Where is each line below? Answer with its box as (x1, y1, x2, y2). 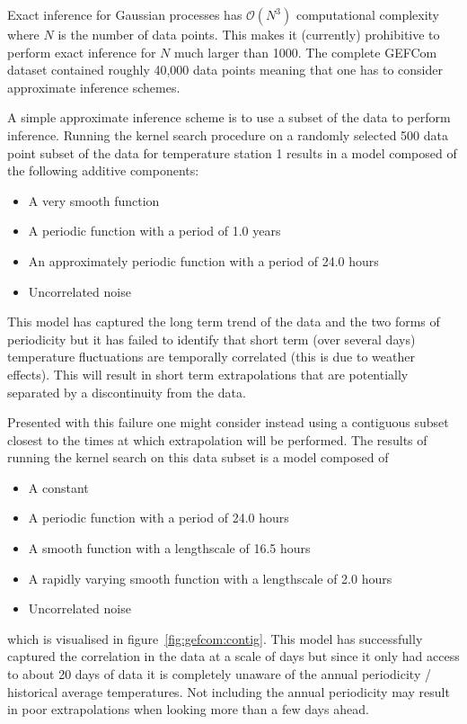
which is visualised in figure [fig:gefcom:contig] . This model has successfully (7, 629, 423, 648)
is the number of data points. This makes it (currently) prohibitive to (57, 25, 440, 43)
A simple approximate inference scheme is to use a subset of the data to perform (7, 108, 451, 127)
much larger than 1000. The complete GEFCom (174, 42, 437, 61)
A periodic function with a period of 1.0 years (28, 221, 281, 240)
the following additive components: (7, 161, 199, 180)
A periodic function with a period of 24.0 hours (28, 508, 289, 527)
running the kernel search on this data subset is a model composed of (7, 448, 389, 467)
